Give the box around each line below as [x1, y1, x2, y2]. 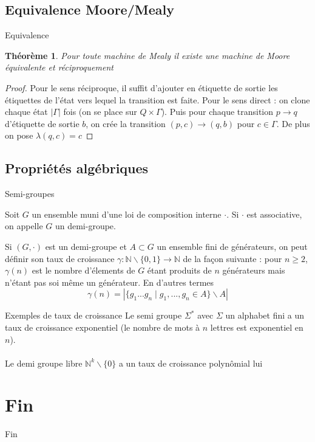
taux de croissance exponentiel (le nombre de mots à [5, 320, 200, 333]
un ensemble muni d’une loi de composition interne [32, 207, 222, 220]
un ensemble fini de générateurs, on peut [157, 240, 308, 252]
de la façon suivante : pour [183, 252, 282, 264]
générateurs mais [222, 264, 285, 277]
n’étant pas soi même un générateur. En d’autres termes [5, 275, 214, 288]
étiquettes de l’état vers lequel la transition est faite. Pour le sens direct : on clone [5, 93, 310, 106]
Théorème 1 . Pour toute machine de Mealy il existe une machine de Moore [5, 49, 290, 61]
